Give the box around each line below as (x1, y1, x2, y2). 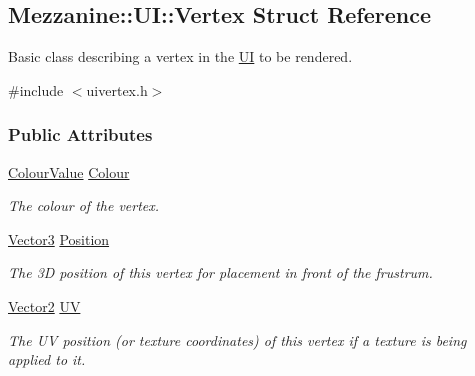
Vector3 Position (8, 228, 110, 249)
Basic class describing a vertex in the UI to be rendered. (8, 46, 353, 67)
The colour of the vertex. (8, 195, 160, 216)
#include (8, 79, 64, 100)
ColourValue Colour (8, 161, 130, 182)
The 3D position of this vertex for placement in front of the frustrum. (8, 262, 433, 283)
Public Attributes (8, 122, 153, 147)
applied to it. (8, 349, 86, 370)
